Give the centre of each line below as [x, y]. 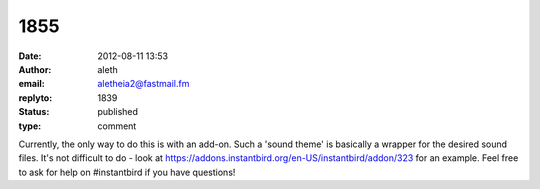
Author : [35, 69]
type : [30, 126]
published [118, 112]
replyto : [35, 97]
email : [31, 84]
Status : [34, 112]
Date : [30, 56]
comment [117, 126]
